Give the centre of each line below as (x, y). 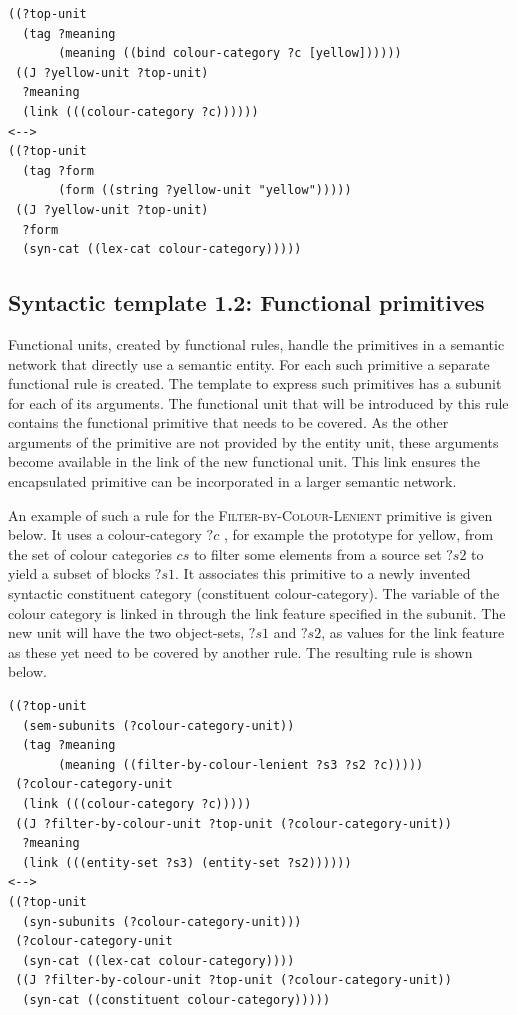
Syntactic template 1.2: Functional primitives (246, 302)
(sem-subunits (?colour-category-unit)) (158, 725)
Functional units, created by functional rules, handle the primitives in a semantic (256, 343)
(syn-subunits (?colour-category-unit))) (162, 921)
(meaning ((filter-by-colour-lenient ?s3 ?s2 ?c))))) (241, 764)
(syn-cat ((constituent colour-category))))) (176, 999)
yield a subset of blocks (79, 573)
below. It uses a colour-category (105, 534)
